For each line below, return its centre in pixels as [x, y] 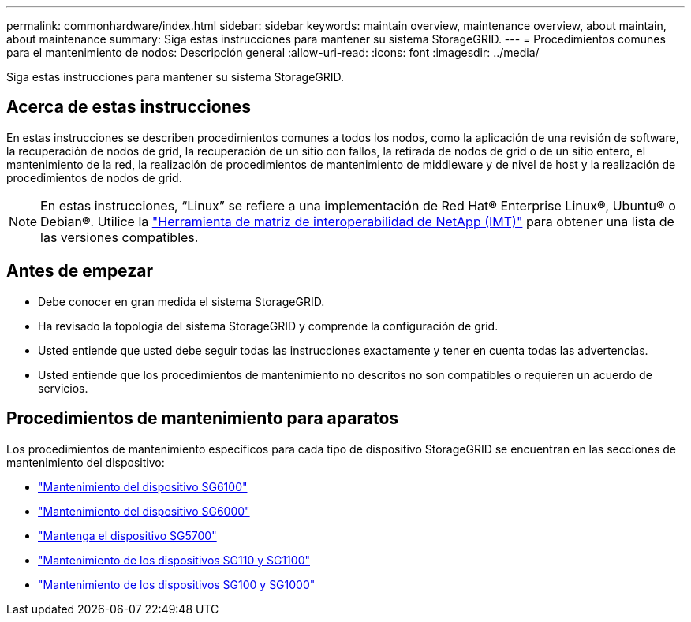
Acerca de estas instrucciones [129, 107]
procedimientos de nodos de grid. [94, 177]
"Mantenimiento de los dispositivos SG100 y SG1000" [177, 584]
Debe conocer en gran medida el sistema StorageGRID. [181, 301]
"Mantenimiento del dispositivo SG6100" [143, 486]
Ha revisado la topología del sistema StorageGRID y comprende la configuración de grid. [268, 326]
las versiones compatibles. [120, 237]
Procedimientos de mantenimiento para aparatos [203, 419]
